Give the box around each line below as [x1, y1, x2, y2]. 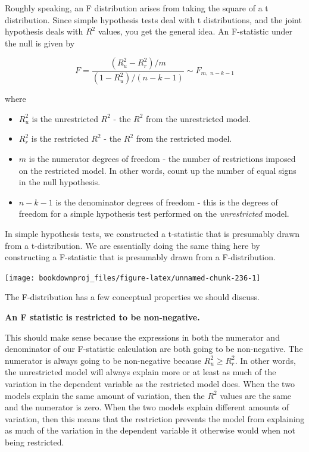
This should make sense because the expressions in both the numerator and [5, 331, 280, 343]
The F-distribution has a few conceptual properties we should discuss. [5, 291, 260, 303]
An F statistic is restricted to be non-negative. [5, 311, 200, 323]
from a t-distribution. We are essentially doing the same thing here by [5, 239, 260, 251]
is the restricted [31, 132, 89, 145]
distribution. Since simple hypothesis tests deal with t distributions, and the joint [5, 13, 302, 26]
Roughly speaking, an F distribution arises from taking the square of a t [5, 2, 269, 14]
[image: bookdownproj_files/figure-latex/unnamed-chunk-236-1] [5, 273, 261, 282]
